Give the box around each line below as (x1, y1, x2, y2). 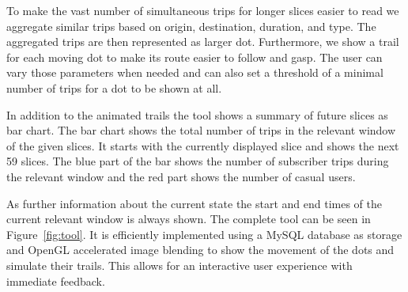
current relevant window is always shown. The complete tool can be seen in (6, 210, 371, 227)
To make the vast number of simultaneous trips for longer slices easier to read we (6, 2, 399, 18)
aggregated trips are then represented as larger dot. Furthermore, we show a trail (6, 33, 399, 50)
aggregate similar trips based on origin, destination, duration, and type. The (6, 17, 376, 34)
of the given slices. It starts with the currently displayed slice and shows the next (6, 137, 399, 154)
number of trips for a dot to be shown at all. (6, 79, 222, 96)
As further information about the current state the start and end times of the (6, 195, 383, 211)
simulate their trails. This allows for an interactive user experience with (6, 256, 353, 273)
